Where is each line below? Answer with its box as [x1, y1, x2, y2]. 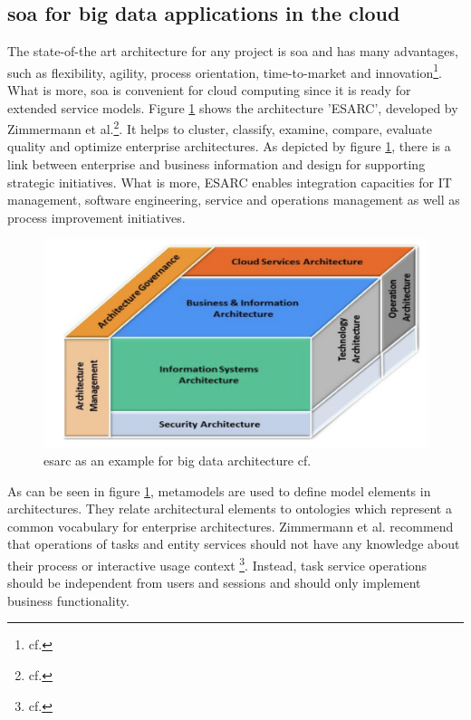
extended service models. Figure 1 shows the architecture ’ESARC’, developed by [7, 98, 458, 117]
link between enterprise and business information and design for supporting [7, 155, 426, 174]
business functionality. [7, 590, 130, 610]
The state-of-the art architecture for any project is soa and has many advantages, [7, 42, 458, 61]
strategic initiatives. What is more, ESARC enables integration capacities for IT [7, 172, 452, 191]
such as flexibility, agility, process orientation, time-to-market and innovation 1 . [7, 60, 442, 82]
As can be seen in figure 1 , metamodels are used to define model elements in [7, 481, 431, 500]
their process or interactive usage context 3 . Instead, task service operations [7, 552, 428, 574]
